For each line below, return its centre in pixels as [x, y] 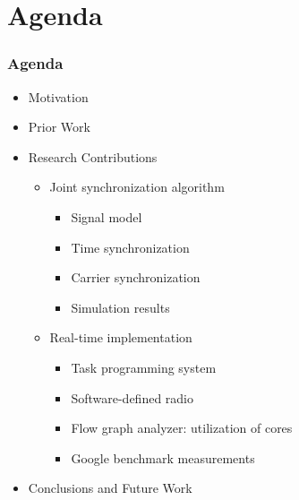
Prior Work [59, 127]
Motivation [58, 96]
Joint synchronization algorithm [137, 187]
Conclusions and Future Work [110, 488]
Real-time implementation [121, 337]
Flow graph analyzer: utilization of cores [182, 428]
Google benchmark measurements [163, 457]
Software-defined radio [132, 397]
